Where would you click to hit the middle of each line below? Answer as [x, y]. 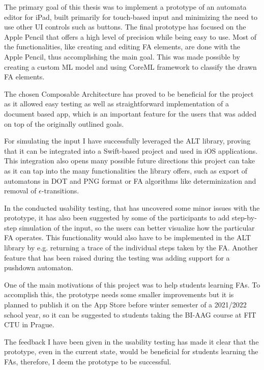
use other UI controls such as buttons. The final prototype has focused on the [125, 27]
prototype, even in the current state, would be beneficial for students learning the [131, 351]
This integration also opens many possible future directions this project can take [130, 161]
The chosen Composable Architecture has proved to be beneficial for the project [129, 93]
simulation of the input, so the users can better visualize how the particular [137, 227]
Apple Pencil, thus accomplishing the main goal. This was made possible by [122, 56]
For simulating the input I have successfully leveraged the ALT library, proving [127, 141]
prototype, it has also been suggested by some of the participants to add [117, 218]
